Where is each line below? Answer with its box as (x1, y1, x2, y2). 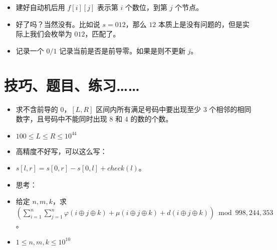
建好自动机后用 (16, 2, 65, 12)
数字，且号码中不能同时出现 (16, 113, 107, 124)
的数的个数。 (130, 113, 173, 124)
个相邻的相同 (209, 103, 251, 114)
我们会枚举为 (30, 28, 72, 39)
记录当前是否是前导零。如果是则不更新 (59, 45, 186, 55)
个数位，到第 (125, 2, 168, 12)
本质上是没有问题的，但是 (158, 18, 243, 29)
